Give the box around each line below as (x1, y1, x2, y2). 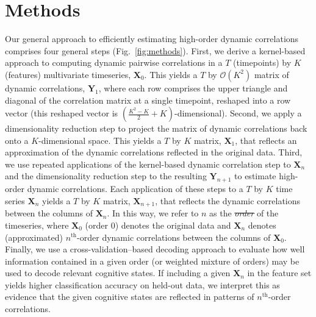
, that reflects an (235, 134, 297, 146)
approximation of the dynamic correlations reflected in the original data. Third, (5, 146, 303, 158)
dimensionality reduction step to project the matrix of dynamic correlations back (5, 122, 307, 135)
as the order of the (209, 207, 279, 219)
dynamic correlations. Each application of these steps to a (27, 182, 243, 195)
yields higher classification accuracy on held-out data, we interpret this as (5, 278, 280, 291)
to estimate (234, 169, 276, 182)
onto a (5, 134, 29, 146)
